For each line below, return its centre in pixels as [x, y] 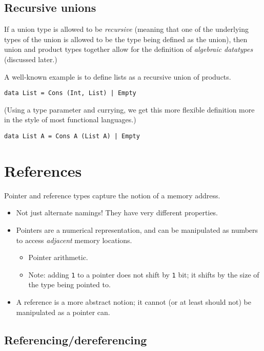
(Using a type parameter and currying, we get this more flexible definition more [129, 109]
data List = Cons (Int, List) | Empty [70, 93]
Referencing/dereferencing [76, 339]
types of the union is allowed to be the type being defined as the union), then [126, 39]
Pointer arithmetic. [58, 257]
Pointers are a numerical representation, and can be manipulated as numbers [137, 229]
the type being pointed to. [69, 284]
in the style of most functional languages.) [70, 119]
